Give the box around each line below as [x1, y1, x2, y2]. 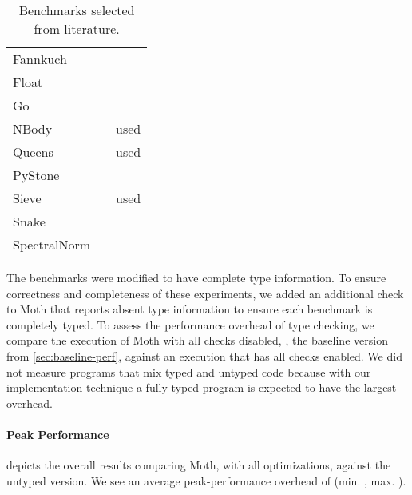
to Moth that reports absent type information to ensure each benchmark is [6, 301, 373, 317]
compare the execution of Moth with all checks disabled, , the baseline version [6, 332, 388, 349]
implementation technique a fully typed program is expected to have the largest [6, 379, 397, 396]
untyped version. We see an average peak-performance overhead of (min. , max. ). [6, 472, 406, 489]
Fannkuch [13, 50, 67, 68]
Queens [13, 142, 53, 161]
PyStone [13, 166, 60, 184]
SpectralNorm [13, 235, 90, 253]
